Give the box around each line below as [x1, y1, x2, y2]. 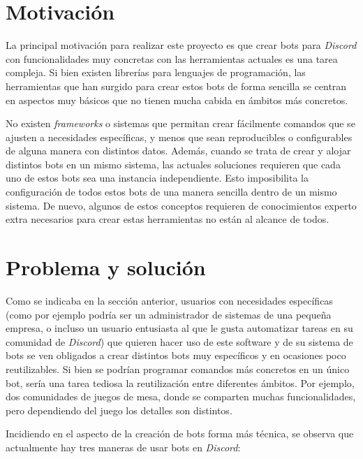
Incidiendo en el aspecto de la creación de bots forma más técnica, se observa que [6, 426, 354, 441]
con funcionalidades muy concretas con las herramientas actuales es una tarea [6, 51, 338, 66]
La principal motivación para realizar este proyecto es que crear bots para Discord [6, 38, 357, 52]
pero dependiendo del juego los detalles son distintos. [6, 402, 232, 417]
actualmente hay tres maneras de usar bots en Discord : [6, 439, 241, 454]
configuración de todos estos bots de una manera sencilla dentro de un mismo [6, 184, 337, 199]
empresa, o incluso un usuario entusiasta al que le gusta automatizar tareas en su [6, 321, 353, 335]
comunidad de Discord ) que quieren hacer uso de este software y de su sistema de [6, 334, 353, 349]
